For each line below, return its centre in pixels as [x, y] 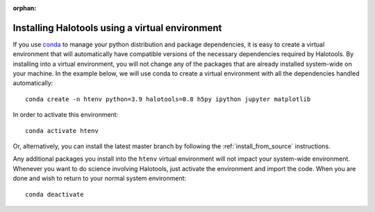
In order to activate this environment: [66, 115]
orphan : [25, 8]
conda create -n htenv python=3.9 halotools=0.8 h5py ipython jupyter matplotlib [168, 99]
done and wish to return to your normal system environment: [100, 178]
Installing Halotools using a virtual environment [117, 28]
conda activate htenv [62, 131]
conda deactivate [55, 194]
